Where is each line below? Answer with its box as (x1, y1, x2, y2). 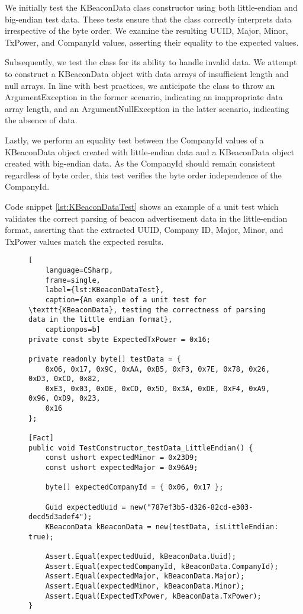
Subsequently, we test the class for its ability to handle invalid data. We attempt (5, 56, 297, 68)
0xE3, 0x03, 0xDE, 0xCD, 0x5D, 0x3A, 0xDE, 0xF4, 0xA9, (45, 384, 270, 393)
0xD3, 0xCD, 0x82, (28, 375, 101, 383)
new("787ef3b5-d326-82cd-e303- (130, 503, 253, 511)
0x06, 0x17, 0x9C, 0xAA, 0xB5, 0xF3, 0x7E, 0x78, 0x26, (45, 364, 270, 373)
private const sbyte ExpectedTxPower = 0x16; (28, 335, 211, 344)
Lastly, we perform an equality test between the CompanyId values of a (5, 133, 264, 146)
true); (28, 532, 54, 541)
